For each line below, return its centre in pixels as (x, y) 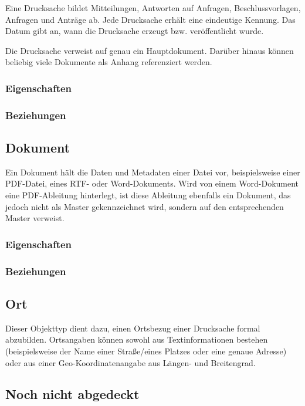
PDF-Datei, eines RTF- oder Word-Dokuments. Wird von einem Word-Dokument (152, 183)
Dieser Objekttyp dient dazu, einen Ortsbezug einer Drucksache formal (133, 328)
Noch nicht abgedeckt (72, 394)
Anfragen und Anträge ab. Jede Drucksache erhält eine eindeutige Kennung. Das (150, 19)
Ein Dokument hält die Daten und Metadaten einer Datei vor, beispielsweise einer (153, 172)
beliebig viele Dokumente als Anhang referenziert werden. (109, 62)
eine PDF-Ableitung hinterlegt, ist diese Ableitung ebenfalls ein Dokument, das (148, 195)
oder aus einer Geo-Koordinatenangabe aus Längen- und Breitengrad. (131, 362)
